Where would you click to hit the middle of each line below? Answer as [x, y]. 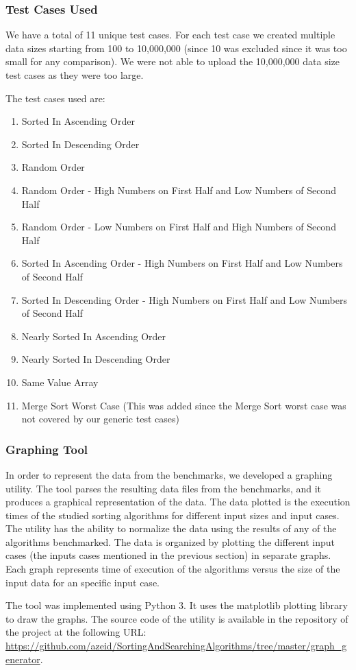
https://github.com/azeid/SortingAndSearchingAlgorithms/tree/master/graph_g [176, 646]
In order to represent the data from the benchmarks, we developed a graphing [169, 474]
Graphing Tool [47, 449]
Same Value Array [60, 382]
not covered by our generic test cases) [100, 419]
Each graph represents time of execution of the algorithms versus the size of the [173, 569]
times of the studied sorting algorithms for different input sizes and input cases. [173, 515]
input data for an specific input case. [82, 582]
